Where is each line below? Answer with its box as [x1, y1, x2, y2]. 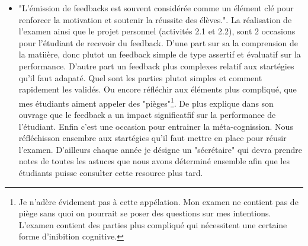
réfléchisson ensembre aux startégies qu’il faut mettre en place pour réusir [18, 132, 287, 144]
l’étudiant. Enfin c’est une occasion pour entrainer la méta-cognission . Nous [18, 120, 293, 132]
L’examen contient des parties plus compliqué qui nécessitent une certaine [18, 218, 287, 231]
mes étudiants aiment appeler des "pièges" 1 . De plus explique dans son [18, 95, 274, 109]
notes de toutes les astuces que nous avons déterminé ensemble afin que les [18, 155, 290, 167]
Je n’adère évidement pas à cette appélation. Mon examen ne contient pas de [18, 195, 299, 207]
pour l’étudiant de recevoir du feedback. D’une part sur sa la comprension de [18, 36, 299, 49]
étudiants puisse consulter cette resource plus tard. [18, 166, 203, 178]
